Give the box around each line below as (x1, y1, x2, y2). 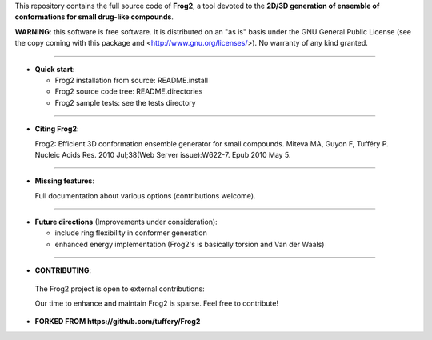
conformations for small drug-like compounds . (14, 12, 174, 22)
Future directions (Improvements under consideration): (34, 217, 218, 227)
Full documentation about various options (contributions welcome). (34, 190, 256, 200)
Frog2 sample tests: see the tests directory (54, 98, 196, 107)
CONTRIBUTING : (34, 266, 92, 275)
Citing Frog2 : (34, 124, 79, 134)
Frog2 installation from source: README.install (54, 75, 208, 85)
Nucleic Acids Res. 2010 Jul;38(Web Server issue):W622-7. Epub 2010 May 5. (34, 150, 291, 159)
